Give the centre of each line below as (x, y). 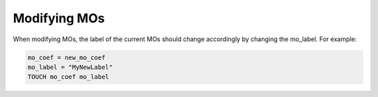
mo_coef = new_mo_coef (66, 57)
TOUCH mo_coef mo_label (69, 77)
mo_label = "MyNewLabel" (70, 67)
